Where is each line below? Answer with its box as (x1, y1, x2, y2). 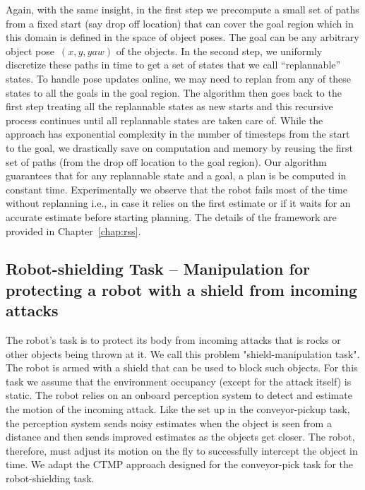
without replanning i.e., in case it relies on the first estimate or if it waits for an (6, 196, 351, 210)
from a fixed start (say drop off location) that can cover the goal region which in (6, 16, 354, 30)
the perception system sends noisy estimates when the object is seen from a (6, 415, 332, 430)
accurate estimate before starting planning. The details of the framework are (6, 209, 337, 224)
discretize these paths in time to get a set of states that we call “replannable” (6, 57, 341, 72)
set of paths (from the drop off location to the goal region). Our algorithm (6, 154, 327, 169)
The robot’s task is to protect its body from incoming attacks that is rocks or (6, 333, 341, 347)
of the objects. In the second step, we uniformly (116, 43, 323, 58)
